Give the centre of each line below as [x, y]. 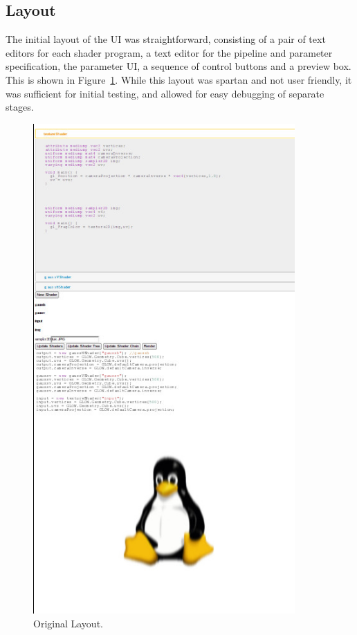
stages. [20, 107]
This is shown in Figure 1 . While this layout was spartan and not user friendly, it [179, 79]
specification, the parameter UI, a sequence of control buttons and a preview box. [178, 66]
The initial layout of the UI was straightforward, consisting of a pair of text [166, 39]
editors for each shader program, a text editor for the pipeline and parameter [169, 52]
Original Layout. [68, 623]
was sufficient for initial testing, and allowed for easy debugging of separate [165, 93]
